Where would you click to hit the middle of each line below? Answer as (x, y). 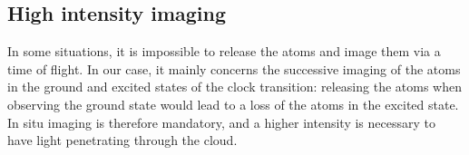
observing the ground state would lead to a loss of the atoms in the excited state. (233, 104)
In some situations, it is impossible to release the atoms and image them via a (224, 51)
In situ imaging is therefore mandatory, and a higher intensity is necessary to (221, 122)
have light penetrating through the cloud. (122, 140)
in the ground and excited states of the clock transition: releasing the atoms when (234, 87)
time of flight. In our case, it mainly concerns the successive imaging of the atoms (234, 68)
